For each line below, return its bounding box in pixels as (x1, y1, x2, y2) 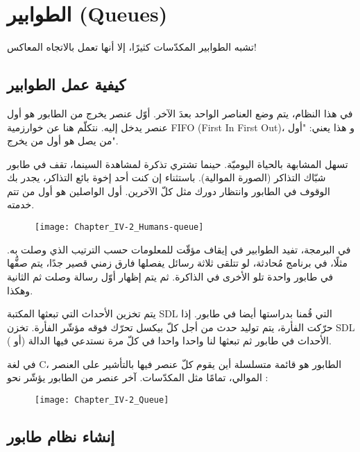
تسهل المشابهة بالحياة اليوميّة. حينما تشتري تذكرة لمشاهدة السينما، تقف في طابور (7, 156, 348, 171)
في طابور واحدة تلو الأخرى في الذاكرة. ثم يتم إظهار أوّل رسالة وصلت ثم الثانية (7, 269, 334, 283)
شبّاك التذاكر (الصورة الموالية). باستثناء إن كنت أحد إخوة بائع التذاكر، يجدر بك (7, 170, 326, 185)
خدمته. (7, 197, 35, 212)
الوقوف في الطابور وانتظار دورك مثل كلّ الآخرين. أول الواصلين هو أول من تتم (7, 183, 330, 198)
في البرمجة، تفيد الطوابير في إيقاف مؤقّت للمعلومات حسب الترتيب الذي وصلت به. (7, 242, 351, 256)
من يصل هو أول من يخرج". (7, 133, 119, 148)
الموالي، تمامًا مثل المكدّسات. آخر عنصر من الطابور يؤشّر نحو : (7, 370, 268, 385)
